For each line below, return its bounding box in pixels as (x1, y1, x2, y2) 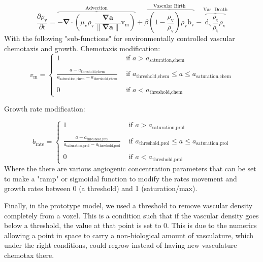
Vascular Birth (153, 3, 186, 9)
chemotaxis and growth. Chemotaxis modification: (4, 43, 160, 54)
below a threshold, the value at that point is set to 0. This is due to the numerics (4, 220, 257, 231)
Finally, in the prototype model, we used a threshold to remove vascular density (4, 200, 253, 210)
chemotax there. (4, 249, 54, 260)
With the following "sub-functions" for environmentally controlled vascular (4, 33, 235, 44)
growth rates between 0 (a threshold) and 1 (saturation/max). (4, 183, 198, 194)
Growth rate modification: (4, 103, 85, 114)
